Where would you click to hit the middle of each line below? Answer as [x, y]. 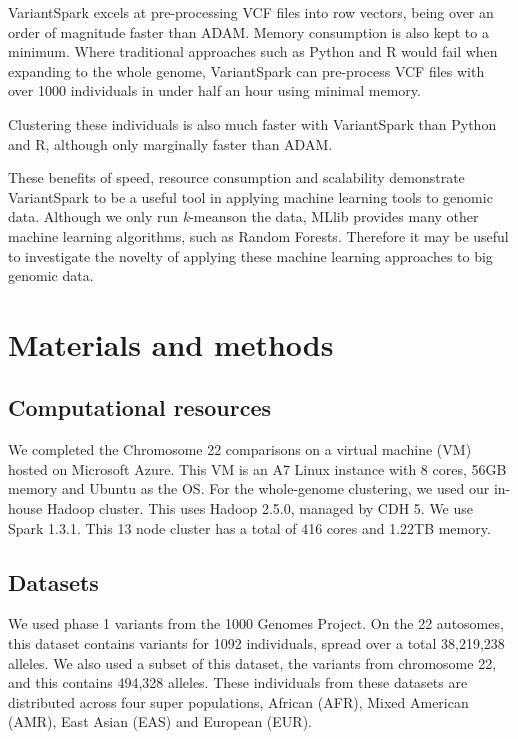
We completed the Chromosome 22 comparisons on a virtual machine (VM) [240, 449]
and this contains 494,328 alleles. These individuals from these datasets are [238, 682]
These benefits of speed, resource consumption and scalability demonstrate [236, 177]
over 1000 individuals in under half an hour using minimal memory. [214, 90]
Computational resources [140, 407]
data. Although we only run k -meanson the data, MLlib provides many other [243, 216]
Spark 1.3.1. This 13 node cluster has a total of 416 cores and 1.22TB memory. [249, 527]
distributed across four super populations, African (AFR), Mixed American [238, 701]
